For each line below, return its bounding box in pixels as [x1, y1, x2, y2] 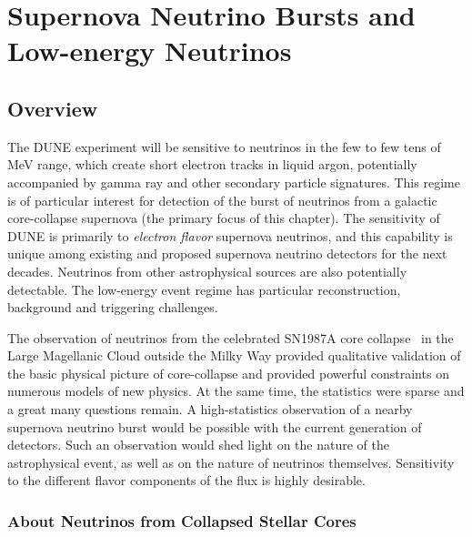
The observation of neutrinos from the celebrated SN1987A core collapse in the [7, 328, 454, 347]
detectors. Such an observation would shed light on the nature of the [7, 435, 389, 454]
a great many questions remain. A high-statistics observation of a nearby [7, 400, 413, 419]
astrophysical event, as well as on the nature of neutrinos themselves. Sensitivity [7, 452, 455, 471]
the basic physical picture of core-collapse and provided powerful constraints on [7, 363, 449, 382]
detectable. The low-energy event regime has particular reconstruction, [7, 279, 401, 299]
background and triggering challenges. [7, 298, 218, 317]
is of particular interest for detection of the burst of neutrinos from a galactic [7, 190, 437, 209]
